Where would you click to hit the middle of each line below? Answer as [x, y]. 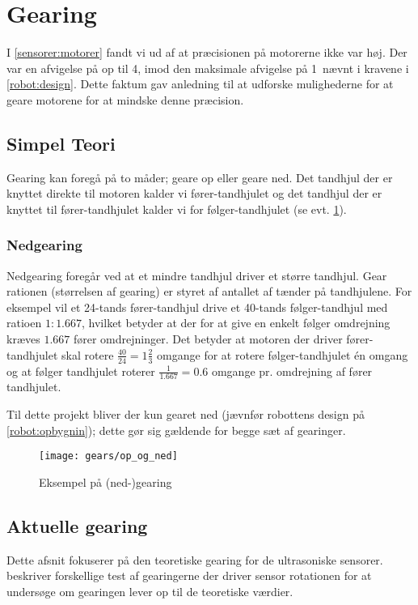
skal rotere [88, 354]
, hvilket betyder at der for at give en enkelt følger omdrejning [236, 323]
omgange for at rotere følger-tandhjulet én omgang [283, 354]
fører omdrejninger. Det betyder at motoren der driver [208, 339]
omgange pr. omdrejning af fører [292, 371]
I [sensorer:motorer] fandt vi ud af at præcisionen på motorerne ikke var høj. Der [207, 52]
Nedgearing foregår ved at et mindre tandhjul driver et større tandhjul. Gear [197, 275]
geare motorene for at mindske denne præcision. [125, 99]
